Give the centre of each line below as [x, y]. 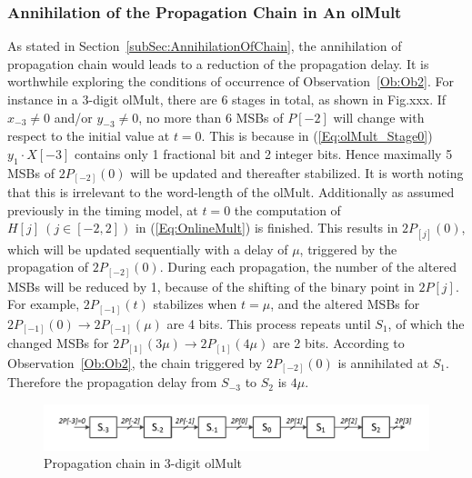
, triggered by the [348, 249]
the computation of [287, 209]
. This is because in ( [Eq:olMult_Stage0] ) [317, 136]
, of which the [426, 323]
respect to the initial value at [89, 136]
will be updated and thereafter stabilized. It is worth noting [297, 172]
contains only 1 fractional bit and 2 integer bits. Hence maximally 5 [263, 153]
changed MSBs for [58, 343]
